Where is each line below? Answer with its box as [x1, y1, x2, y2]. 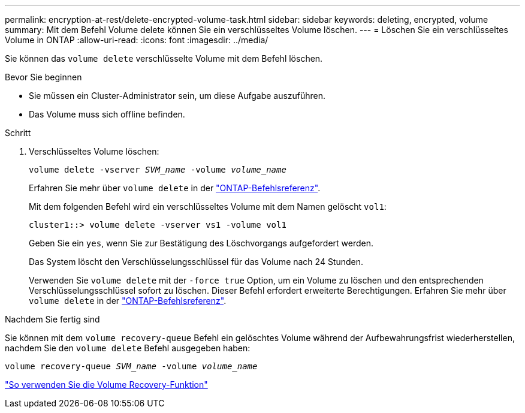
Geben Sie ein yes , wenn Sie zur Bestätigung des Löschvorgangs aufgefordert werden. [29, 238, 373, 248]
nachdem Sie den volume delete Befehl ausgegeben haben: [5, 343, 251, 353]
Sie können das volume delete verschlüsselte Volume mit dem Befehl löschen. [5, 53, 323, 64]
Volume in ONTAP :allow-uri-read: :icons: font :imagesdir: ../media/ [5, 35, 268, 45]
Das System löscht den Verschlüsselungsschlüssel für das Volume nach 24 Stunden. [29, 257, 364, 267]
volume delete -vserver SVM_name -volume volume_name [29, 165, 286, 174]
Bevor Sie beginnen [5, 72, 82, 82]
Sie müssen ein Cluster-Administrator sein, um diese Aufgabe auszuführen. [29, 91, 326, 101]
